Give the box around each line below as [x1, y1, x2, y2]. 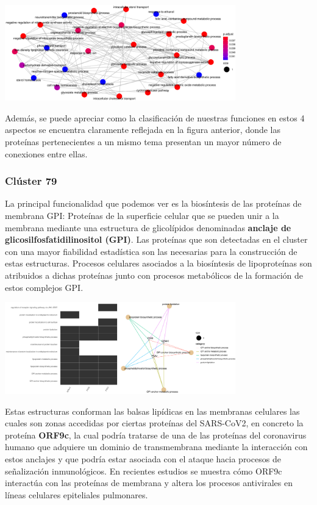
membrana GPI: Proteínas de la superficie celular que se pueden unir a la [5, 209, 279, 221]
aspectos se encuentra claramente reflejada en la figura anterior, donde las [5, 123, 281, 136]
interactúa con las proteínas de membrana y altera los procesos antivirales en [5, 476, 293, 489]
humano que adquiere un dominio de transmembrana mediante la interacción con [5, 440, 308, 453]
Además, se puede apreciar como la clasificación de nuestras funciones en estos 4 [5, 111, 305, 124]
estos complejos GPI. [5, 281, 84, 293]
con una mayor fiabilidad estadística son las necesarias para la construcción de [5, 245, 297, 257]
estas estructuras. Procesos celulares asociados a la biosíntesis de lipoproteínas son [5, 257, 312, 270]
